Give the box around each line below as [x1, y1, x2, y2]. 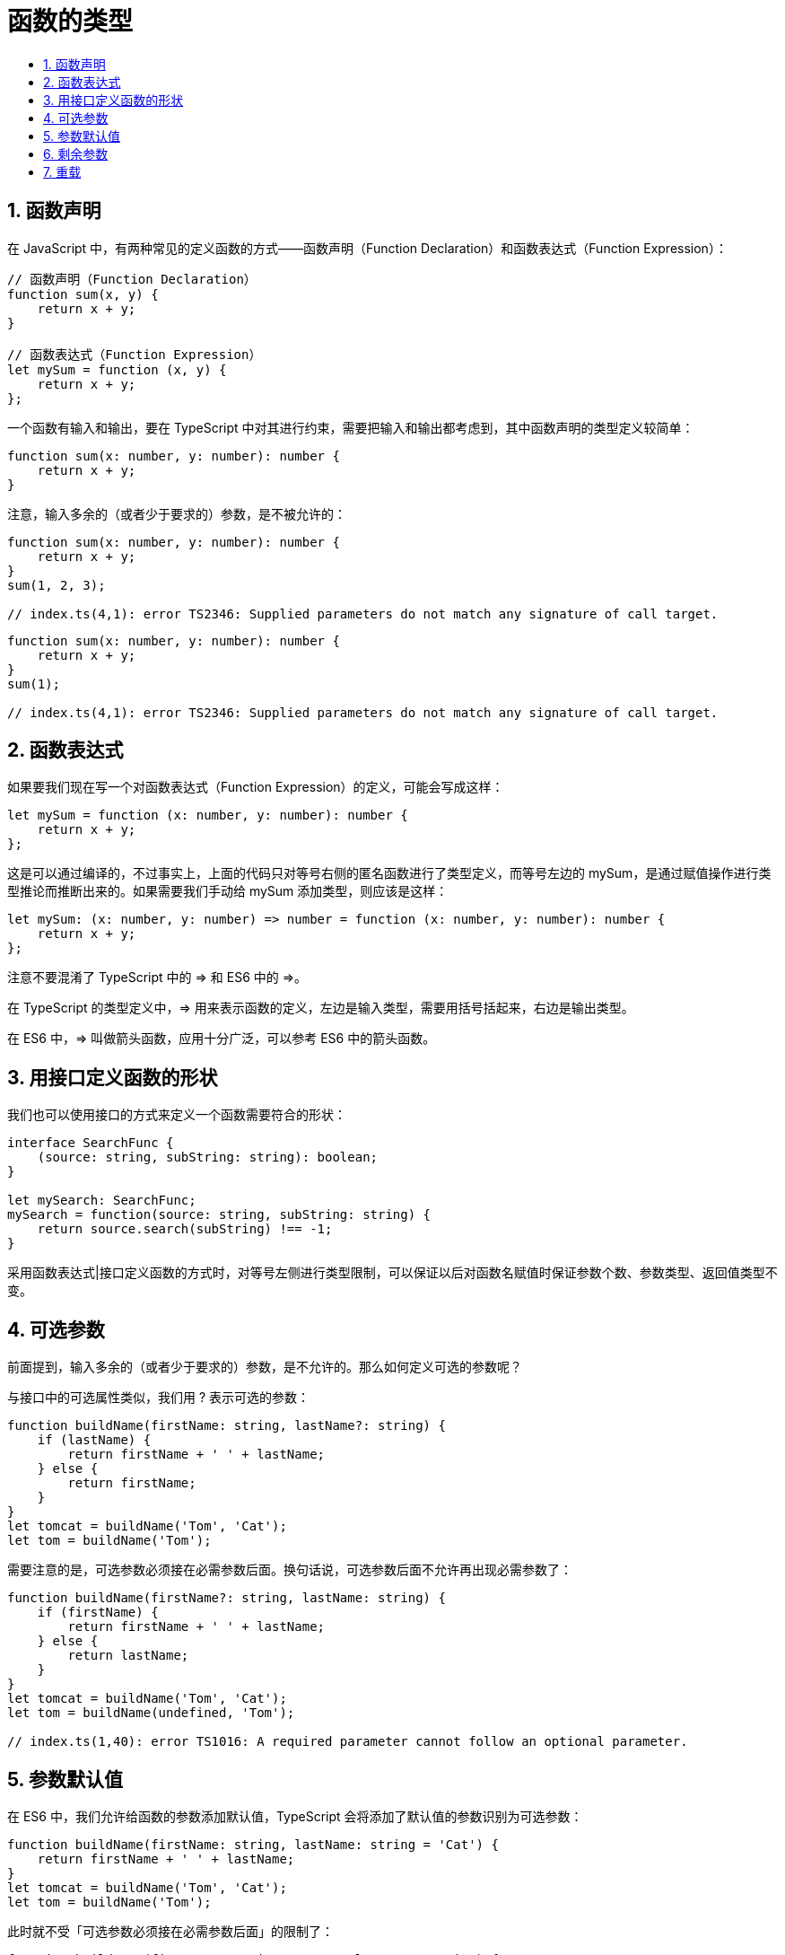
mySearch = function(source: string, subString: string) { [7, 1207, 432, 1223]
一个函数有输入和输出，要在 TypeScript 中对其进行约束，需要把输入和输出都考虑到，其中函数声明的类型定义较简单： [7, 419, 694, 435]
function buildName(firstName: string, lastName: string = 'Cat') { [7, 1837, 499, 1852]
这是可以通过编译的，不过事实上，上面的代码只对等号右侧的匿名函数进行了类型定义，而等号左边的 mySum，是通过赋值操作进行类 [7, 865, 772, 881]
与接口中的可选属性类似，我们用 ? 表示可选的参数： [7, 1390, 310, 1406]
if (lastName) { [37, 1433, 152, 1448]
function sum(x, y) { [7, 286, 159, 302]
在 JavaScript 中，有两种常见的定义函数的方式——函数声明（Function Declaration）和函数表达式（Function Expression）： [7, 240, 728, 256]
